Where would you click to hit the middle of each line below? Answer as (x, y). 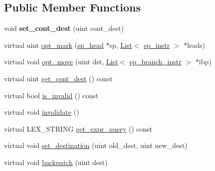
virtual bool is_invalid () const (51, 95)
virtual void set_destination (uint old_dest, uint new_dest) (96, 145)
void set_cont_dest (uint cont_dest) (64, 28)
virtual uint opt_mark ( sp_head (54, 45)
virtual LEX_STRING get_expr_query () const (78, 128)
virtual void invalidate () (42, 112)
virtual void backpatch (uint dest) (56, 162)
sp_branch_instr (155, 62)
